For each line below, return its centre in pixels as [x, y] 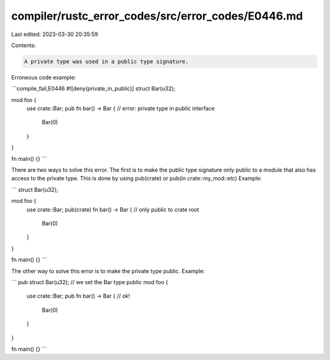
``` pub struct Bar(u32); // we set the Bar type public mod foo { [90, 282]
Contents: [24, 45]
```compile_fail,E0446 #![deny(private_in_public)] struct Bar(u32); [93, 89]
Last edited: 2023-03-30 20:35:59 [55, 34]
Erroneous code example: [44, 77]
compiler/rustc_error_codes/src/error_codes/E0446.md [157, 16]
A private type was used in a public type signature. [106, 61]
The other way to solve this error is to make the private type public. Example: [108, 271]
